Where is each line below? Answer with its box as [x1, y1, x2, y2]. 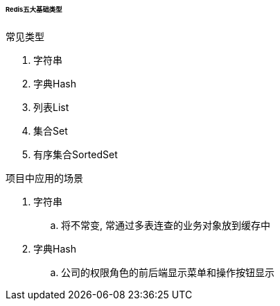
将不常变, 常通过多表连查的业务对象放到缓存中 [61, 219, 270, 231]
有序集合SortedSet [33, 148, 118, 160]
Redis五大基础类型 [6, 6, 62, 13]
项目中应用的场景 [6, 171, 83, 184]
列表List [33, 101, 69, 113]
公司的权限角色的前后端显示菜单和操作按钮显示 [61, 266, 274, 278]
